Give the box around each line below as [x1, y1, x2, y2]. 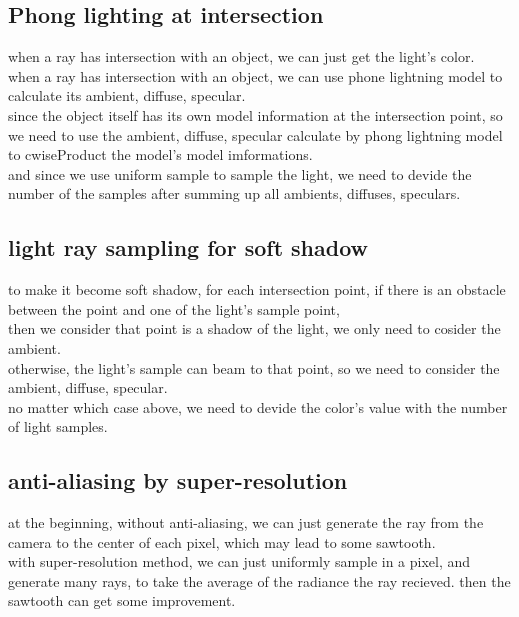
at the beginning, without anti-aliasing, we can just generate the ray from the [8, 512, 484, 533]
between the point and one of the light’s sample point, [8, 298, 340, 319]
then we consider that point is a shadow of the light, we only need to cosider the [8, 318, 501, 339]
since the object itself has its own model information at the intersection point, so [8, 104, 503, 125]
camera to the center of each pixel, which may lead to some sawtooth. [8, 531, 436, 552]
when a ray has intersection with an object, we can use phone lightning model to [8, 65, 503, 86]
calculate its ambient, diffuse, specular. [8, 85, 246, 106]
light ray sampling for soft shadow [8, 232, 369, 263]
